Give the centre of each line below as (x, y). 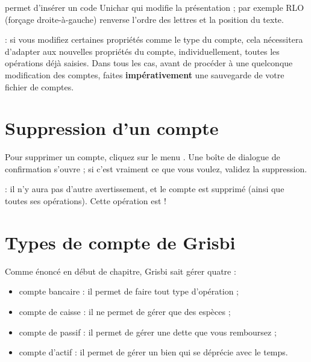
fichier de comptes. (39, 86)
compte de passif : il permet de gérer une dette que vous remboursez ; (148, 332)
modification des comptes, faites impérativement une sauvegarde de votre (145, 74)
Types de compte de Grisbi (120, 242)
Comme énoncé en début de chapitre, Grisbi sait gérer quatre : (121, 271)
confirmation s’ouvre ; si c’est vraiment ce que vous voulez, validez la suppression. (156, 168)
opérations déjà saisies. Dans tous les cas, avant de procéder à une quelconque (149, 63)
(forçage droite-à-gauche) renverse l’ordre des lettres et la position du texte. (144, 19)
